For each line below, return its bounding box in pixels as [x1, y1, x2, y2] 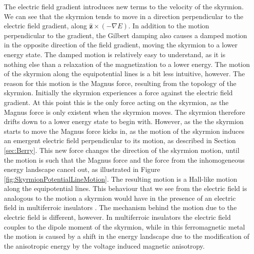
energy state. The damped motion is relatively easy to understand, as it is [4, 49, 226, 59]
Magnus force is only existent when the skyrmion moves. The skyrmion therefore [4, 106, 245, 117]
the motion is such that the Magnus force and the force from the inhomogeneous [4, 154, 245, 165]
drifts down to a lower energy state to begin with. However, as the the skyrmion [4, 116, 244, 127]
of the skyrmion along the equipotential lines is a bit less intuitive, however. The [4, 68, 245, 79]
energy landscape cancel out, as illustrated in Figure [4, 164, 160, 174]
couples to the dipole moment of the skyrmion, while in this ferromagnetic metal [4, 221, 245, 232]
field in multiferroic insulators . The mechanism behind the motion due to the [4, 202, 237, 212]
